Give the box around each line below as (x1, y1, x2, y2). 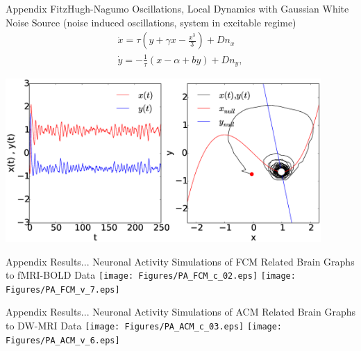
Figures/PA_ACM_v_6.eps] (6, 335, 120, 345)
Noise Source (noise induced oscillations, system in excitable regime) (6, 15, 296, 29)
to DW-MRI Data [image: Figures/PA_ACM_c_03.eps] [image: (6, 318, 283, 333)
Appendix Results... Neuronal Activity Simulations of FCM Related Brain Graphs (6, 254, 355, 268)
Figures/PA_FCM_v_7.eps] (6, 284, 120, 295)
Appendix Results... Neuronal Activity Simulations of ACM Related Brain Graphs (6, 304, 356, 319)
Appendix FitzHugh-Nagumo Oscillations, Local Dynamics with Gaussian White (6, 1, 349, 15)
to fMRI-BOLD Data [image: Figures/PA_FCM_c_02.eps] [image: (6, 268, 296, 282)
